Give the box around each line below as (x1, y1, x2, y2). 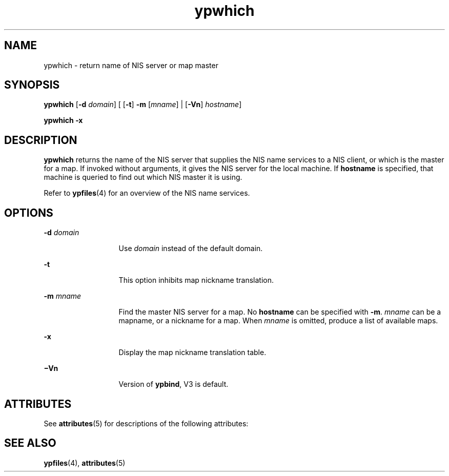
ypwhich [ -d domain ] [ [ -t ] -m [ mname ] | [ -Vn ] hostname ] (44, 100, 242, 109)
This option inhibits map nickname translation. (118, 276, 274, 285)
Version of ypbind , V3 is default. (118, 380, 229, 389)
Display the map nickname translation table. (118, 348, 267, 357)
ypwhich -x (44, 116, 83, 125)
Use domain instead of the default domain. (118, 244, 263, 253)
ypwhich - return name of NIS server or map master (44, 60, 218, 70)
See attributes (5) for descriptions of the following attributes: (44, 419, 249, 428)
